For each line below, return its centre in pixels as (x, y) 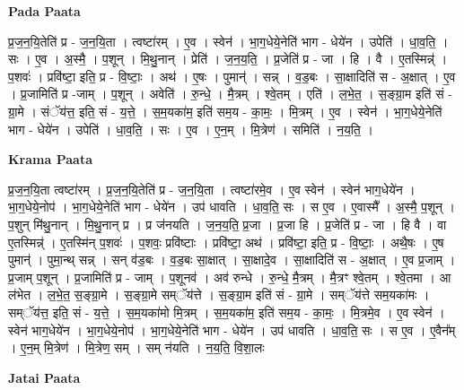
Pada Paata (44, 11)
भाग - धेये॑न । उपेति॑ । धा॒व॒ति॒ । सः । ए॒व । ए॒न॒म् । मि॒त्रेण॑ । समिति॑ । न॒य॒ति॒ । (191, 129)
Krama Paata (50, 159)
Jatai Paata (44, 377)
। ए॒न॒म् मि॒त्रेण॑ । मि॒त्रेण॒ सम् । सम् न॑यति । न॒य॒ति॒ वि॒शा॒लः (136, 347)
